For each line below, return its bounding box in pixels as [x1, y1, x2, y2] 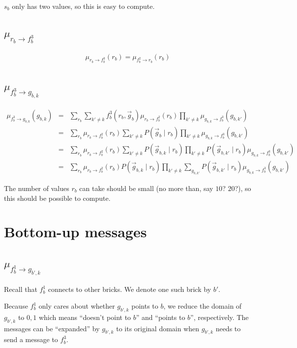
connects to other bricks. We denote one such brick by [48, 284, 211, 294]
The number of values [4, 183, 69, 193]
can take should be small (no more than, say [79, 183, 213, 193]
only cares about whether [38, 301, 115, 311]
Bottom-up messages [4, 221, 147, 242]
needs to [215, 323, 241, 333]
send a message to [4, 334, 58, 345]
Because [4, 301, 28, 311]
